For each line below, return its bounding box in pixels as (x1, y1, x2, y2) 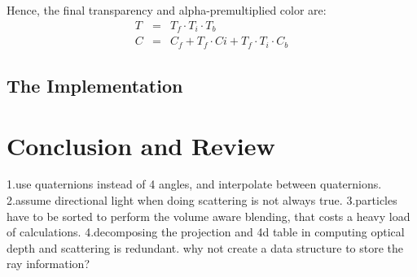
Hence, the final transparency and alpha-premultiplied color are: (7, 2, 327, 18)
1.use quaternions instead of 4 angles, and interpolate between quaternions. (7, 175, 382, 193)
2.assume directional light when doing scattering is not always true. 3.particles (7, 192, 397, 209)
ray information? (7, 255, 90, 272)
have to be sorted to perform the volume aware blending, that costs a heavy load (7, 207, 410, 224)
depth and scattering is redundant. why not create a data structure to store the (7, 239, 404, 256)
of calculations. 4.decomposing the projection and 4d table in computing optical (7, 223, 405, 240)
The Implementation (7, 72, 183, 97)
